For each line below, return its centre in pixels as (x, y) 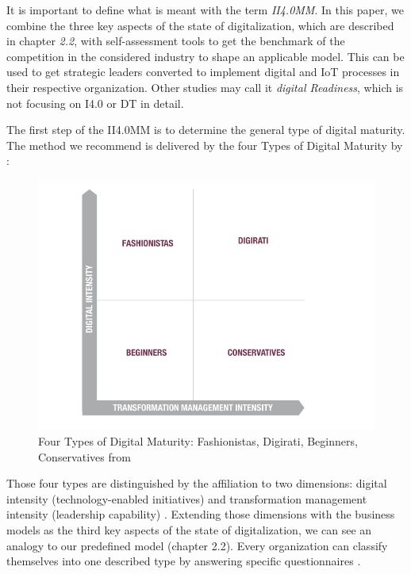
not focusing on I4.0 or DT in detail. (95, 103)
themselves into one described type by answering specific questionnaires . (184, 561)
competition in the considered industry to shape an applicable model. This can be (205, 56)
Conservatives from (85, 456)
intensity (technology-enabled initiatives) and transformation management (187, 498)
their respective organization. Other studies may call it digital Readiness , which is (205, 87)
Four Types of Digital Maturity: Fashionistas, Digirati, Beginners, (198, 441)
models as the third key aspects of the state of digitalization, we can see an (189, 530)
